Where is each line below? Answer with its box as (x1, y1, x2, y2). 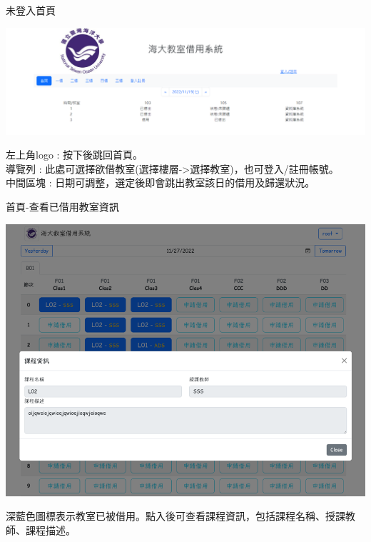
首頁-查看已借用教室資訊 (6, 199, 119, 214)
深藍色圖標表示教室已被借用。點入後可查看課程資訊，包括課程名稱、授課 (6, 508, 345, 523)
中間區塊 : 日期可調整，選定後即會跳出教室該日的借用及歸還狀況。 (6, 175, 315, 190)
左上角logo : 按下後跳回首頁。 (6, 147, 143, 162)
